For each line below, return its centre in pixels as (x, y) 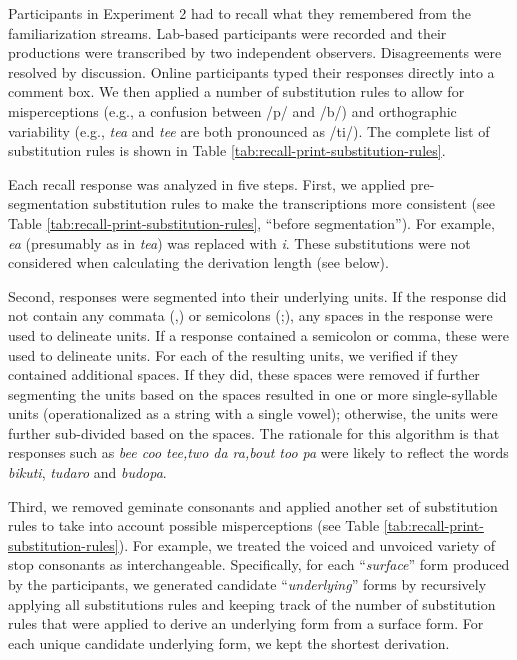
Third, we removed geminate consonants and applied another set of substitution (253, 505)
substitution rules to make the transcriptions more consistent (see (294, 203)
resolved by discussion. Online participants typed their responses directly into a (251, 71)
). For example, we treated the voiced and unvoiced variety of (307, 544)
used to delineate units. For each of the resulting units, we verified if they (233, 354)
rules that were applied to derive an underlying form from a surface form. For (246, 623)
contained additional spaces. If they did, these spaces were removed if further (244, 374)
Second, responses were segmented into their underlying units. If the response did (257, 295)
